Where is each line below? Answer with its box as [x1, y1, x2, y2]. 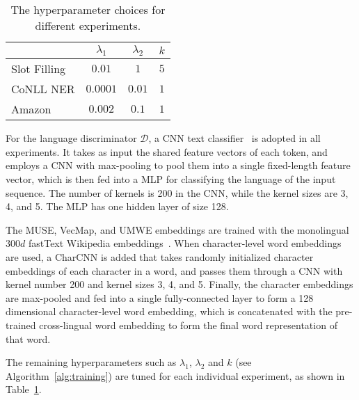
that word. [6, 331, 51, 346]
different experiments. [35, 17, 141, 33]
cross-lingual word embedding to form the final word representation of [39, 317, 337, 332]
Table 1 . [6, 382, 42, 397]
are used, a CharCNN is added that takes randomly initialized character [6, 249, 314, 264]
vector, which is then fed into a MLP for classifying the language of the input [6, 171, 336, 186]
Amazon [11, 101, 51, 118]
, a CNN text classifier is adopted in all [148, 131, 321, 145]
